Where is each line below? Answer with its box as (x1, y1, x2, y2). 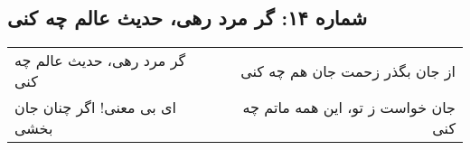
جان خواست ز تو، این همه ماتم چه (242, 97, 456, 118)
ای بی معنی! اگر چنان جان (14, 97, 177, 118)
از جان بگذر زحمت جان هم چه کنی (240, 60, 456, 81)
